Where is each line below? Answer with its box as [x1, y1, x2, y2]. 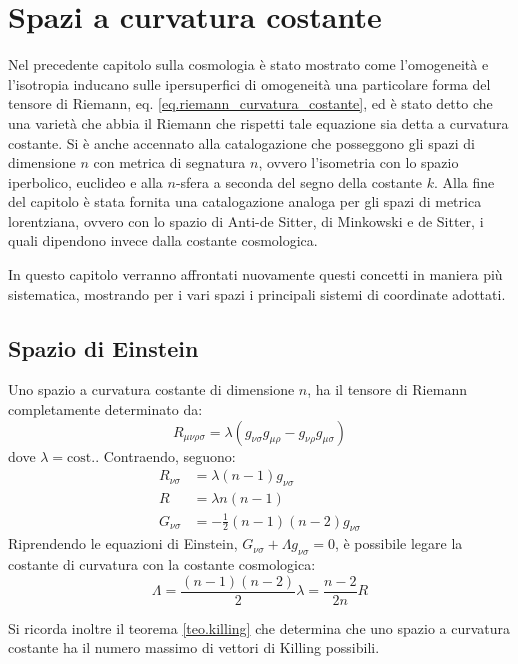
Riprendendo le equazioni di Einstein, [8, 533, 238, 554]
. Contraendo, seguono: [95, 445, 236, 466]
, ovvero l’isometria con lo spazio [258, 152, 459, 173]
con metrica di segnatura [93, 152, 246, 173]
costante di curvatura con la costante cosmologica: [8, 554, 316, 575]
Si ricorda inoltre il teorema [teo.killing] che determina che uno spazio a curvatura [8, 617, 511, 638]
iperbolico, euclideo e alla [8, 171, 163, 192]
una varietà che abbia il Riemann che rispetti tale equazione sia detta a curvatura [8, 112, 509, 133]
